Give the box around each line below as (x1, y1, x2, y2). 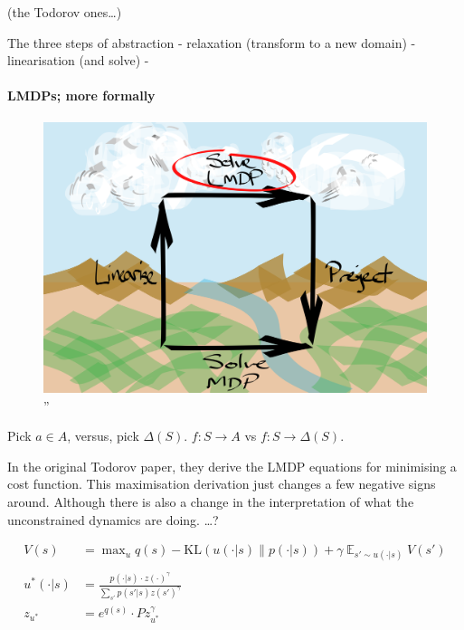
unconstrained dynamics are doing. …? (7, 510, 219, 529)
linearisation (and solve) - (7, 51, 149, 70)
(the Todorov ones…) (7, 3, 122, 21)
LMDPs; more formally (7, 86, 156, 105)
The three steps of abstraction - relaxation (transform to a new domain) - (7, 33, 416, 52)
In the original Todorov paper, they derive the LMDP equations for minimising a (7, 456, 457, 475)
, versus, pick (67, 426, 139, 445)
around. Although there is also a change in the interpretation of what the (7, 492, 414, 511)
